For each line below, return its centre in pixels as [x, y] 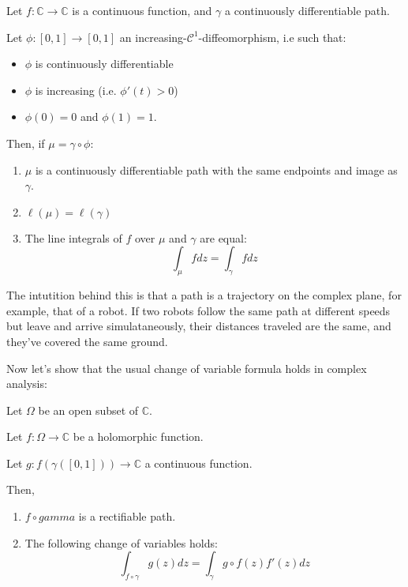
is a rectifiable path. [127, 516]
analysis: [27, 384]
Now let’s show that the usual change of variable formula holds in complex [187, 368]
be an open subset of [88, 410]
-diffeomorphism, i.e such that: [272, 37]
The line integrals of [73, 237]
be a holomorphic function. [138, 436]
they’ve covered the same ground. [87, 341]
